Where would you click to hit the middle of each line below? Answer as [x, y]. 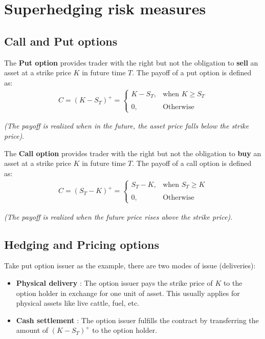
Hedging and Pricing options [82, 244]
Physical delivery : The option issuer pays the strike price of [114, 282]
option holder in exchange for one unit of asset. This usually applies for [128, 293]
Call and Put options [61, 41]
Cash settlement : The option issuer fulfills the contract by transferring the [137, 320]
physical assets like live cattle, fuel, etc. [78, 303]
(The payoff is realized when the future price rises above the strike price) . [118, 216]
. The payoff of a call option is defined [192, 163]
